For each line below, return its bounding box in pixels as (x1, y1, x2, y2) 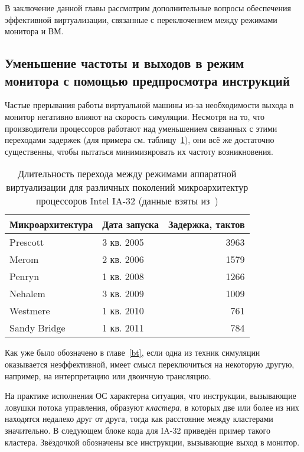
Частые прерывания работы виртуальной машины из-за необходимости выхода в (5, 99, 294, 111)
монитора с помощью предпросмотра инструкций (5, 71, 290, 89)
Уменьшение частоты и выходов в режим (5, 54, 244, 72)
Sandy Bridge (9, 321, 66, 335)
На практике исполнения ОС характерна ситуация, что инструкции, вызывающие (5, 389, 296, 402)
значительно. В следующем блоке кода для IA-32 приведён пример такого (5, 424, 270, 436)
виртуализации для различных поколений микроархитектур (6, 180, 249, 194)
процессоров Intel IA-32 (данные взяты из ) (35, 194, 218, 208)
